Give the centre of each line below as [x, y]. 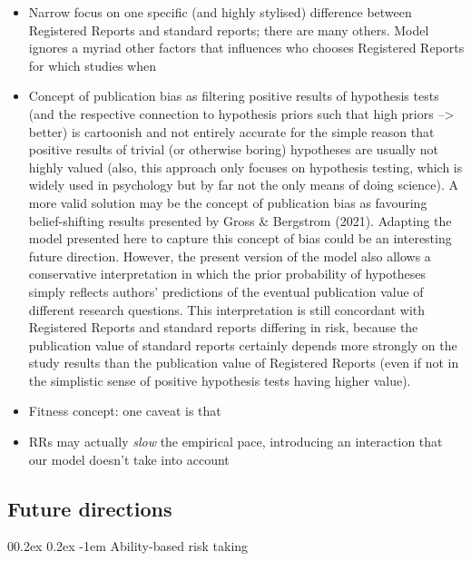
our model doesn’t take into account [129, 459]
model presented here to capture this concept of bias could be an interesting [240, 238]
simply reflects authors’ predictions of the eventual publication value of [226, 291]
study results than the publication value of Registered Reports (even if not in [244, 363]
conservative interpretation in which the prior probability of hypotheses [227, 274]
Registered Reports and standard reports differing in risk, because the [223, 327]
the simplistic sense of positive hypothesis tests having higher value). [220, 380]
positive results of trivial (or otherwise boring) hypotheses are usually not [233, 149]
